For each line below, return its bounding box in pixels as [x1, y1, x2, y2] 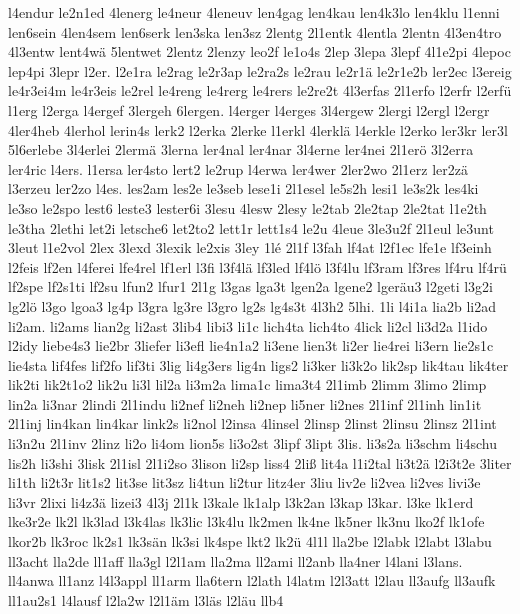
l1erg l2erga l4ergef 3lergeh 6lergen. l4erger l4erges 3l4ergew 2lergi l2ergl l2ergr [8, 99, 490, 120]
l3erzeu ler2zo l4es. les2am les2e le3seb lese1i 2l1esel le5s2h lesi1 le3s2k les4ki [8, 178, 479, 199]
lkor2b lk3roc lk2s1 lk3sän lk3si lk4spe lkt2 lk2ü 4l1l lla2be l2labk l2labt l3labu [8, 531, 492, 552]
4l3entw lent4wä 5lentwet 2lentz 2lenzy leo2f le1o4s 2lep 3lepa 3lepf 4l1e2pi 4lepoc [8, 41, 511, 62]
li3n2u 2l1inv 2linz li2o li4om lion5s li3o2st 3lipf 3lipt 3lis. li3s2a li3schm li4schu [8, 433, 497, 454]
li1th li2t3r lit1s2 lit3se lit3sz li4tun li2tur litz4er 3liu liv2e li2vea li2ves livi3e [8, 472, 481, 493]
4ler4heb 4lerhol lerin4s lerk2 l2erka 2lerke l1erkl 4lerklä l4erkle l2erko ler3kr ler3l [8, 119, 508, 140]
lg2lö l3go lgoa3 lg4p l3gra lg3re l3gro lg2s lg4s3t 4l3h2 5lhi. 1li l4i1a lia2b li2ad [8, 295, 496, 316]
